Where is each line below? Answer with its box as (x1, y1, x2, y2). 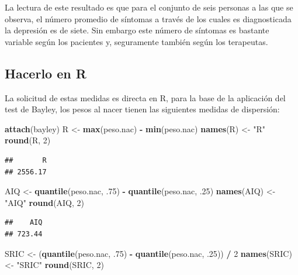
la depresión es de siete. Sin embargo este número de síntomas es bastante (5, 24, 269, 36)
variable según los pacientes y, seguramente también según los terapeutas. (5, 35, 268, 47)
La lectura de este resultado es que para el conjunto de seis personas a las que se (5, 1, 293, 13)
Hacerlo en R (5, 64, 86, 82)
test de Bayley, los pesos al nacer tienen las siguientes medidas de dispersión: (5, 103, 280, 115)
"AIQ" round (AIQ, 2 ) (5, 196, 85, 208)
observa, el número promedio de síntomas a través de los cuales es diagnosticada (5, 12, 292, 25)
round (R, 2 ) (5, 134, 51, 146)
